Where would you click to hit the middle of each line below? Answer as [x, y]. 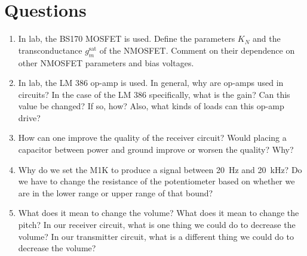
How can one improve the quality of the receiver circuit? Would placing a [152, 138]
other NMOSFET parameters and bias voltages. [106, 62]
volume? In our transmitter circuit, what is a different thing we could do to [156, 236]
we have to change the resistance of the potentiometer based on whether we [156, 181]
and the [267, 38]
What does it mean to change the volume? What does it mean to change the [159, 213]
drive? [29, 117]
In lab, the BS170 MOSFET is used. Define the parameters [127, 38]
